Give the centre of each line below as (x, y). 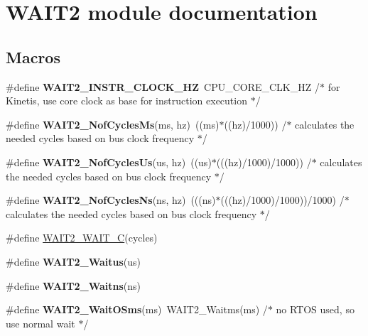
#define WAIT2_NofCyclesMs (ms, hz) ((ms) (113, 124)
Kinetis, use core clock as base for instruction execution (126, 101)
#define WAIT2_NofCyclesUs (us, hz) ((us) (109, 162)
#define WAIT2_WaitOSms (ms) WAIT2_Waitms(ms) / (137, 309)
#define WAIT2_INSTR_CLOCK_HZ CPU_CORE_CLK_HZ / (163, 86)
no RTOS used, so (315, 309)
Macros (33, 56)
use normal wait (40, 323)
